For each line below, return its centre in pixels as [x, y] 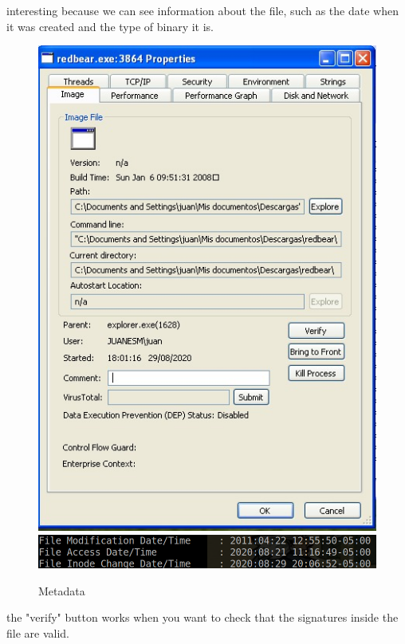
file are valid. [38, 632]
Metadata [62, 590]
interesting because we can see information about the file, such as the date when [202, 10]
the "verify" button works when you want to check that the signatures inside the [202, 617]
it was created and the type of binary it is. [110, 26]
